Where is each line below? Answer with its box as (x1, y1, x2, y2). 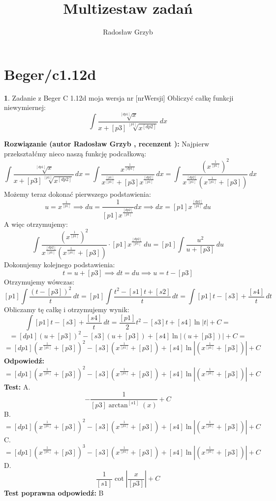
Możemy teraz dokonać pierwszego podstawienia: (4, 189, 151, 199)
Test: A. (4, 381, 31, 392)
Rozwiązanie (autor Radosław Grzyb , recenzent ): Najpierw (4, 139, 210, 149)
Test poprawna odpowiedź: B (4, 488, 104, 498)
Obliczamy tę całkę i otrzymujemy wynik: (4, 304, 129, 315)
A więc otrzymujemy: (4, 218, 68, 229)
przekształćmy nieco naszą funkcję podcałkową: (4, 148, 147, 158)
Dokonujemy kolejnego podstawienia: (4, 259, 115, 270)
